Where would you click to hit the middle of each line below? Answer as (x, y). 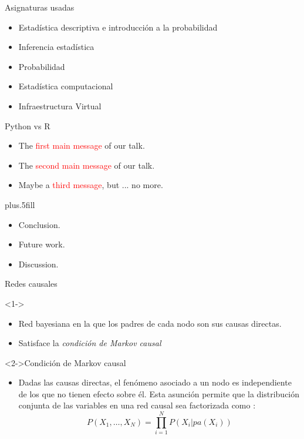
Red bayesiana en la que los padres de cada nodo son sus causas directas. (150, 323)
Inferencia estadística (56, 47)
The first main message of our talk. (82, 145)
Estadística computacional (66, 86)
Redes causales (31, 284)
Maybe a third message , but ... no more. (91, 185)
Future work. (42, 244)
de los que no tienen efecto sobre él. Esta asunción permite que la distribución (159, 393)
